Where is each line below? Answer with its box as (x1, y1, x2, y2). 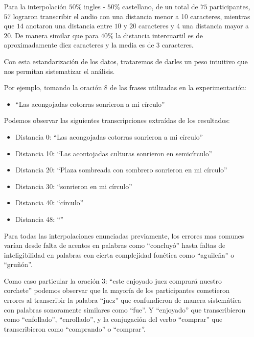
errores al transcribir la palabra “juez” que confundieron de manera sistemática (4, 295, 241, 305)
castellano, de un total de (122, 1, 198, 11)
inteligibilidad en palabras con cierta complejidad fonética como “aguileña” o (4, 249, 234, 260)
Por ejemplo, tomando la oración (4, 82, 102, 93)
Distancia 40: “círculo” (15, 197, 84, 208)
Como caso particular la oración (4, 275, 100, 286)
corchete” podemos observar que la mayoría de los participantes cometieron (4, 285, 230, 295)
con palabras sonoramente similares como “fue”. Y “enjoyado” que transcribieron (4, 304, 246, 314)
